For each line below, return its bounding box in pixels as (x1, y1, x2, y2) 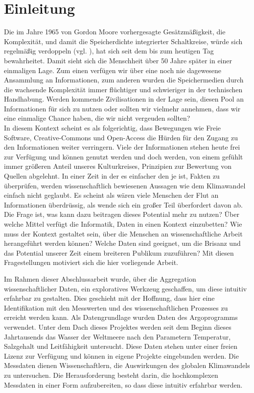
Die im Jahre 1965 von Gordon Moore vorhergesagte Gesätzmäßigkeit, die (4, 26, 226, 37)
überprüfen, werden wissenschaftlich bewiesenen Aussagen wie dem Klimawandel (4, 180, 246, 190)
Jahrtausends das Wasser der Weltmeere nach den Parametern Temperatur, (4, 331, 231, 341)
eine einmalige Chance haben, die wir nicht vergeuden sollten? (4, 113, 190, 123)
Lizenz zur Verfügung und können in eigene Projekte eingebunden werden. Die (4, 350, 239, 361)
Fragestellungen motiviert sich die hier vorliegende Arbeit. (4, 257, 179, 267)
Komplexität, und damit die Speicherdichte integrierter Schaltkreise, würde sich (4, 36, 243, 46)
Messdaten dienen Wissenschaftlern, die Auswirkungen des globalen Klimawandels (4, 360, 250, 370)
